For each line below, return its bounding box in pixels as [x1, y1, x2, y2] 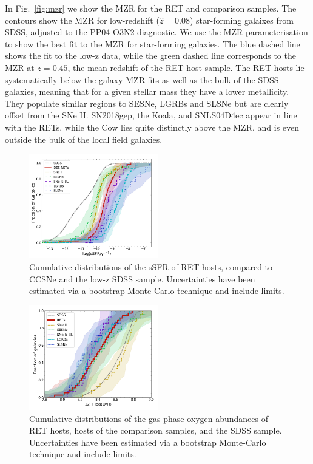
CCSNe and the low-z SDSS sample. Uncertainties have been [29, 272, 255, 285]
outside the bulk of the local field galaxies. [5, 132, 163, 145]
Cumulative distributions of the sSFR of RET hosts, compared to [29, 260, 273, 273]
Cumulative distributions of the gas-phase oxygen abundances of [29, 412, 269, 425]
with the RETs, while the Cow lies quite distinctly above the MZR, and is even [5, 120, 300, 133]
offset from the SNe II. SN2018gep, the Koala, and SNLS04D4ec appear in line [5, 109, 297, 121]
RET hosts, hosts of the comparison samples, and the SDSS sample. [29, 424, 282, 437]
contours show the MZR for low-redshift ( [5, 13, 160, 26]
